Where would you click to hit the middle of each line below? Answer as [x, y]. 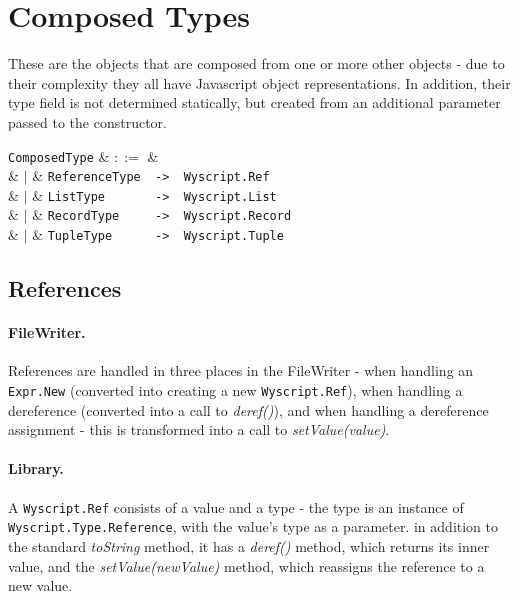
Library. [36, 468]
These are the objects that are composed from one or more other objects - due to [256, 63]
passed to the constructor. [87, 121]
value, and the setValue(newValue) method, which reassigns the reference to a [246, 565]
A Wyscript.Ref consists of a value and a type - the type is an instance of [236, 506]
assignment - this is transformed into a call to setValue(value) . [199, 429]
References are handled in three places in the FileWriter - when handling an [241, 370]
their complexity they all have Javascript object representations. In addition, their [259, 82]
